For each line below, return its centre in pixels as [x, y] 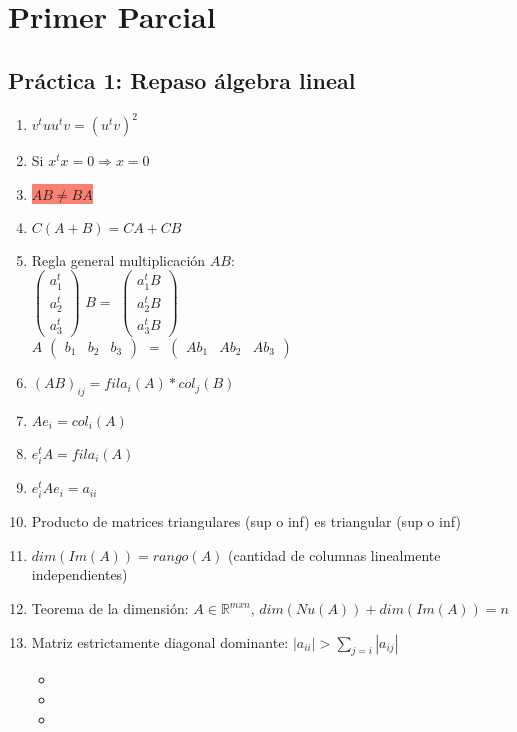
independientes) [79, 574]
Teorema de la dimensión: [110, 608]
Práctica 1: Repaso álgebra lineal [182, 79]
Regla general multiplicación [118, 259]
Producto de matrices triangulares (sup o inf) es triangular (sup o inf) [246, 521]
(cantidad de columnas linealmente [334, 554]
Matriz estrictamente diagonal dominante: [160, 641]
